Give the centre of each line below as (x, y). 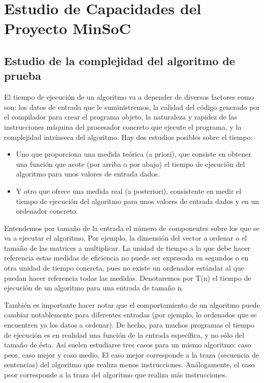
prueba (23, 76)
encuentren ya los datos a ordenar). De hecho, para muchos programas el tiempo (129, 325)
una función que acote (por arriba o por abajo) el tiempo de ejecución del (130, 164)
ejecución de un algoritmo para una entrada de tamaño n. (94, 288)
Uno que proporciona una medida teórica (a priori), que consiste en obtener (134, 154)
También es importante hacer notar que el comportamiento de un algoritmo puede (132, 304)
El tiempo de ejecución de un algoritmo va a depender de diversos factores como (129, 97)
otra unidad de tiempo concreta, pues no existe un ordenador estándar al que (124, 268)
